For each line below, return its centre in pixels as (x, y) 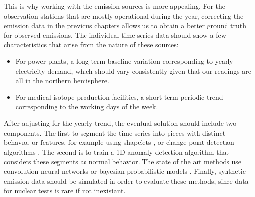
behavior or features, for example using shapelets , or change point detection (119, 142)
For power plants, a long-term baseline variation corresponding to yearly (124, 61)
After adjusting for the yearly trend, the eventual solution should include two (120, 123)
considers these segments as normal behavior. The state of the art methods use (123, 161)
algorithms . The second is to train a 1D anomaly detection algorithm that (116, 152)
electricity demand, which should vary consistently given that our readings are (133, 70)
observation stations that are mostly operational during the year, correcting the (124, 15)
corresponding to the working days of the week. (87, 106)
